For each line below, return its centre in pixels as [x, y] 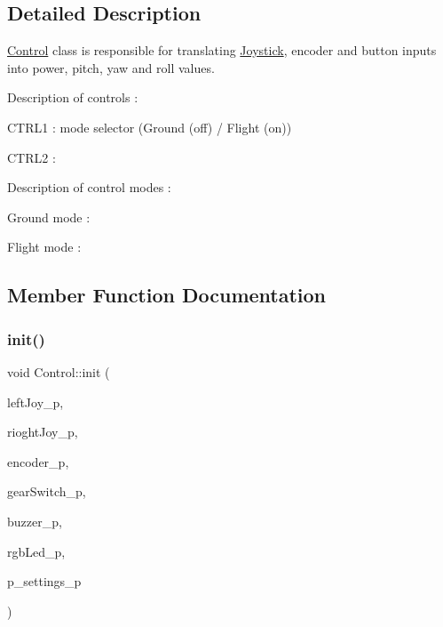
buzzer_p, [35, 521]
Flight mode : [44, 247]
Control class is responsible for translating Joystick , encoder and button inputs [222, 50]
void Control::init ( [59, 371]
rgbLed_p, [36, 551]
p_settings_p [44, 581]
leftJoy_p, [36, 402]
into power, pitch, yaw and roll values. [111, 67]
